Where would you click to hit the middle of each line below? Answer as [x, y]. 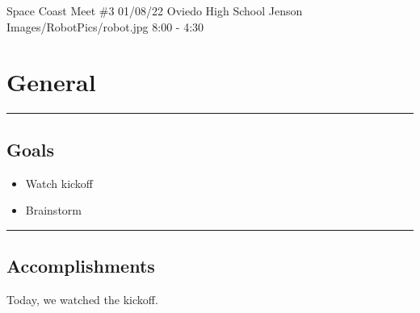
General [51, 82]
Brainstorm [53, 210]
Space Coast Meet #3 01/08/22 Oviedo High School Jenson [155, 10]
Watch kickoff [59, 183]
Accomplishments [81, 266]
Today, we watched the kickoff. [82, 299]
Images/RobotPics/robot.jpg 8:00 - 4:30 [105, 26]
